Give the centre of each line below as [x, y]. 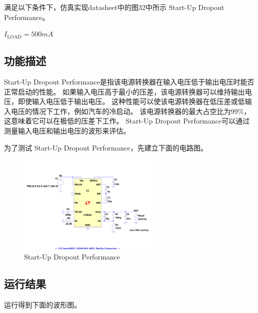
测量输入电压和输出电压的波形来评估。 [67, 130]
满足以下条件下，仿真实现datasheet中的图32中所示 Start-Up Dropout [114, 7]
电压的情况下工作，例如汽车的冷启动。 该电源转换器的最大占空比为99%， [131, 111]
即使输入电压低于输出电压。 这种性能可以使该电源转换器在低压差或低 [131, 101]
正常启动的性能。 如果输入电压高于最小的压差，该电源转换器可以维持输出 [124, 91]
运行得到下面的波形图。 [43, 304]
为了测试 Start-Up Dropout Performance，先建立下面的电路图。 [106, 147]
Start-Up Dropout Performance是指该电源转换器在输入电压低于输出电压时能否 [129, 81]
